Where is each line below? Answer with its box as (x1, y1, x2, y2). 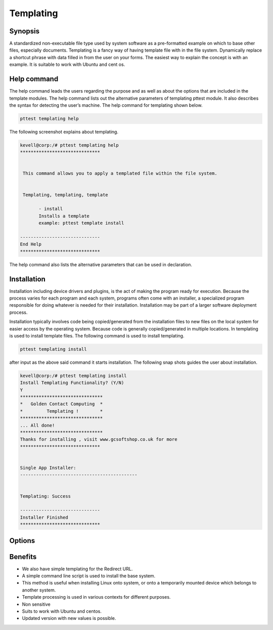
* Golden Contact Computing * (20, 401, 103, 407)
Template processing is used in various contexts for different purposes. (22, 594, 171, 600)
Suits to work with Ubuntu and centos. (22, 608, 102, 614)
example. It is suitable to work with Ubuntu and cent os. (9, 61, 125, 68)
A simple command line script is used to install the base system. (22, 573, 156, 579)
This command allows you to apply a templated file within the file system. (23, 171, 217, 177)
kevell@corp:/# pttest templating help (20, 142, 119, 148)
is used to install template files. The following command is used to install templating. (9, 332, 185, 339)
